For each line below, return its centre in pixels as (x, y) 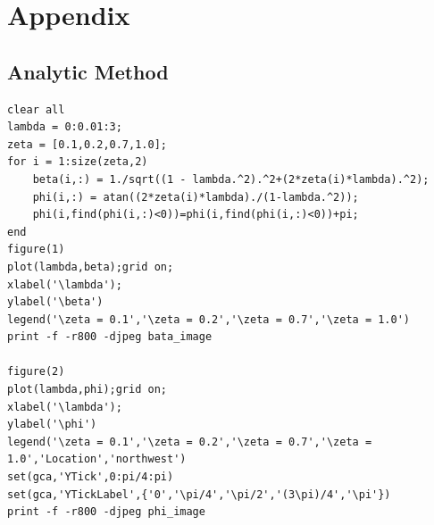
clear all (36, 109)
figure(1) (36, 250)
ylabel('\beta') (55, 302)
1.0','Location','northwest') (97, 459)
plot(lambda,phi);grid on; (87, 390)
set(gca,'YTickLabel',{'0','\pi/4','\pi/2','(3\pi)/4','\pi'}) (199, 494)
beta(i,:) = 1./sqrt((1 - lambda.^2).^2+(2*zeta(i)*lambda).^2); (231, 179)
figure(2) (36, 372)
